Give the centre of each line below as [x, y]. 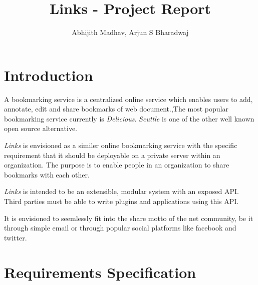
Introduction [49, 75]
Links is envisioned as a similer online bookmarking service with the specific [121, 145]
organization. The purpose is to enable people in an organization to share [117, 165]
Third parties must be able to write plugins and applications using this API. [121, 201]
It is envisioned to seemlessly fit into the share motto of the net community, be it [129, 218]
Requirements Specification [100, 272]
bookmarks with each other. [47, 174]
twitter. [16, 237]
